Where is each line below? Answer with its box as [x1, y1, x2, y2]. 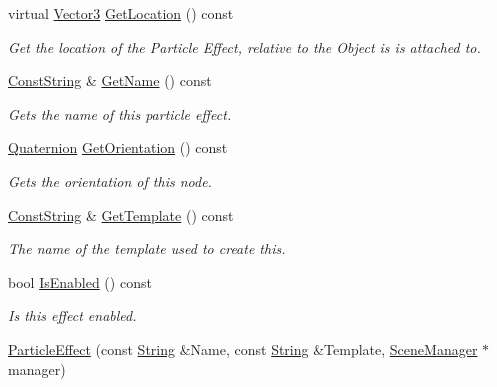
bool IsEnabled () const [8, 271, 152, 292]
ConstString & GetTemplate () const [8, 204, 234, 225]
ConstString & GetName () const [8, 70, 212, 91]
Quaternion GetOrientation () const [8, 137, 228, 158]
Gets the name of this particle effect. [8, 103, 232, 124]
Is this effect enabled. [8, 305, 137, 326]
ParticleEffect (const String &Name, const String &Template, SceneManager [8, 338, 478, 359]
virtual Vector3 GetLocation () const [8, 3, 234, 23]
